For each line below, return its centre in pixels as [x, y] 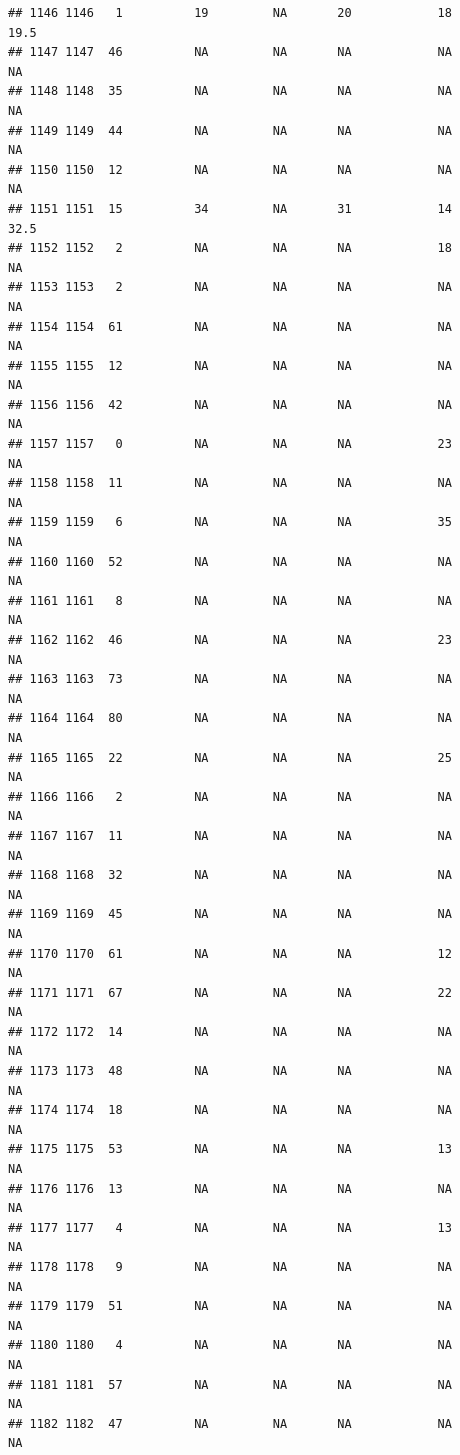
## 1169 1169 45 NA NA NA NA [230, 914]
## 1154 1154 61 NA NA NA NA [230, 326]
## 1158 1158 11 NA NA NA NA [230, 483]
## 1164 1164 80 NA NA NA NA [230, 718]
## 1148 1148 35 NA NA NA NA [230, 91]
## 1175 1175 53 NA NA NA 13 [230, 1149]
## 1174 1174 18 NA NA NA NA [230, 1110]
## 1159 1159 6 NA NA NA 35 [230, 522]
